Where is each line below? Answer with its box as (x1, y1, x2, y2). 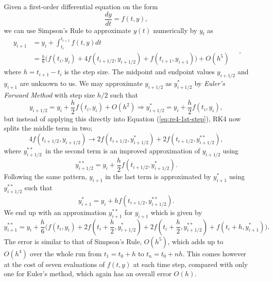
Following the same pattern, (4, 171, 87, 182)
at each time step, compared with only (133, 259, 248, 269)
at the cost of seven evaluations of (4, 259, 105, 269)
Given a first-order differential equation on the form (4, 1, 158, 11)
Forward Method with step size (4, 90, 95, 100)
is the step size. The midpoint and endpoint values (64, 66, 215, 77)
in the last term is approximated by (105, 171, 211, 182)
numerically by (153, 25, 197, 35)
